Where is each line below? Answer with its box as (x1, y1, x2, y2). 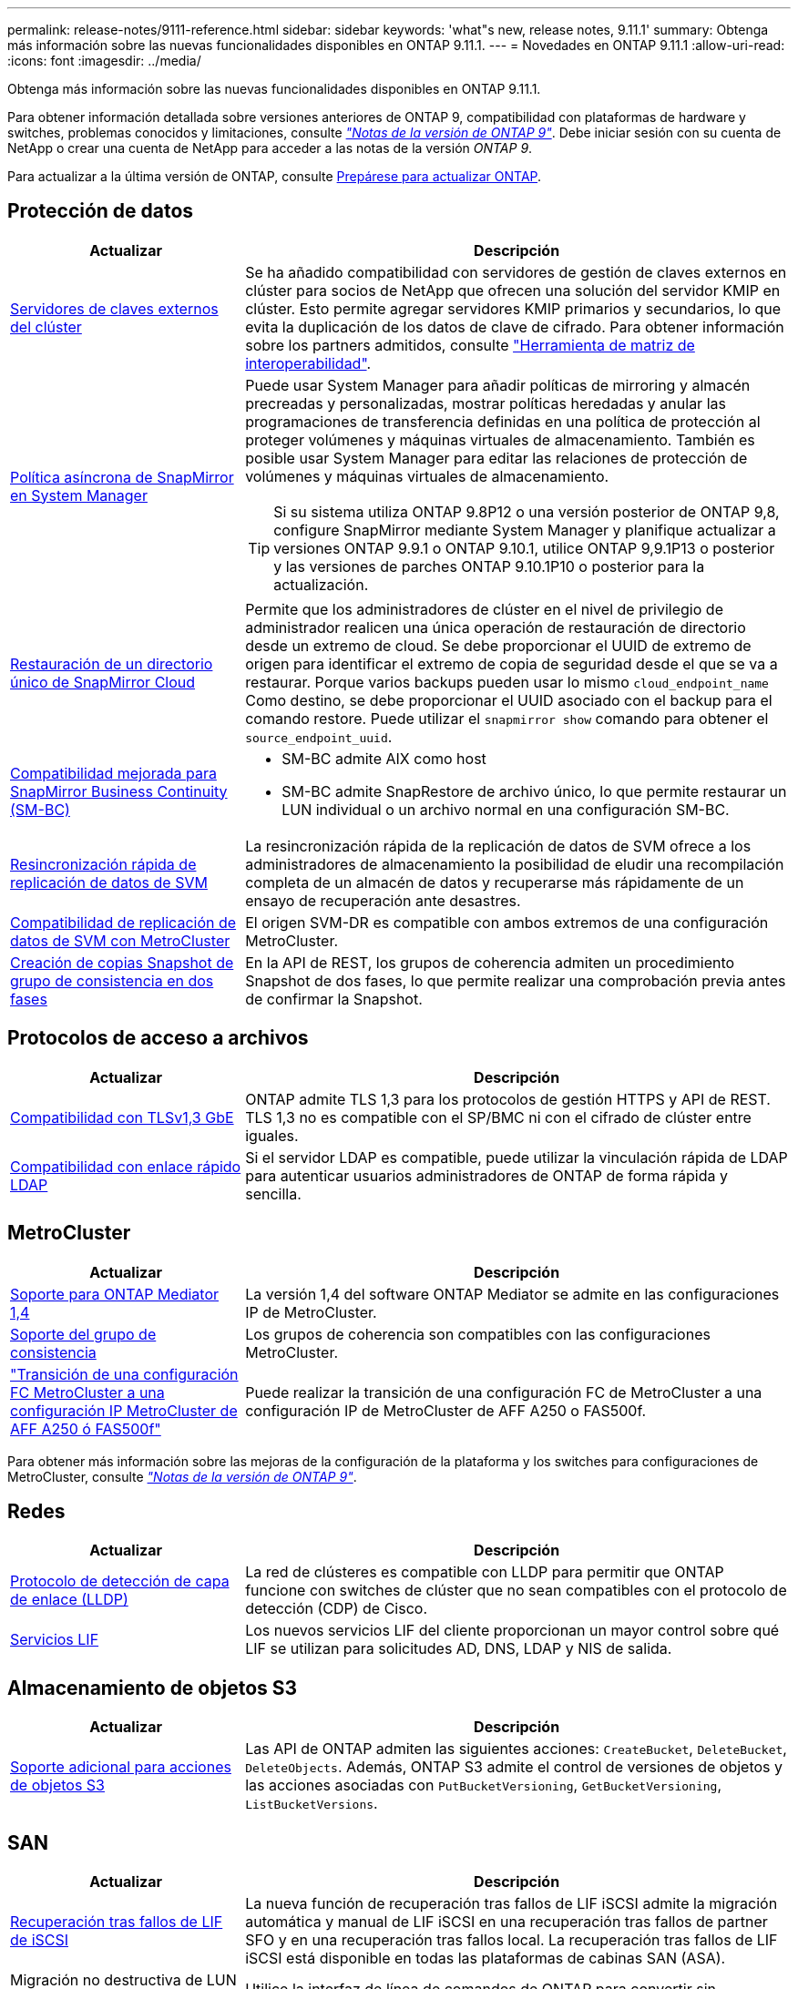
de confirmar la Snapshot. (245, 989, 423, 1008)
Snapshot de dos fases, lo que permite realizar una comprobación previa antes (245, 971, 786, 990)
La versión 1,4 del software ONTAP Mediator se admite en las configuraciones (245, 1284, 780, 1303)
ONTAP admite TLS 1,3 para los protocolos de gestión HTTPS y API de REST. (245, 1089, 771, 1108)
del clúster (10, 317, 82, 336)
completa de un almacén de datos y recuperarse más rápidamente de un (245, 872, 744, 892)
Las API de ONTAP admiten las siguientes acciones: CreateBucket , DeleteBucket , (245, 1739, 787, 1759)
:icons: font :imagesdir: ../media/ (7, 53, 201, 68)
